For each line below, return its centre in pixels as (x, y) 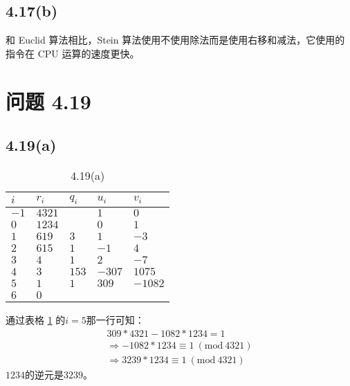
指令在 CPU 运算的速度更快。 (73, 53)
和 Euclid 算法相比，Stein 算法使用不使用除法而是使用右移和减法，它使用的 (175, 40)
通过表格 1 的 (36, 320)
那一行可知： (115, 320)
